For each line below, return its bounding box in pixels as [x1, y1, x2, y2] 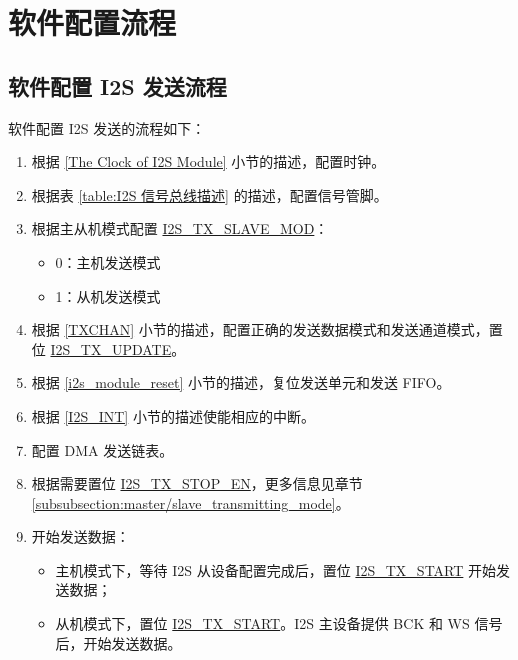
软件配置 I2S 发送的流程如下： [8, 117, 206, 138]
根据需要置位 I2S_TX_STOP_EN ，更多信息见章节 [31, 473, 363, 494]
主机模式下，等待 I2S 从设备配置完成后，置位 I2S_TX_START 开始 [55, 559, 497, 580]
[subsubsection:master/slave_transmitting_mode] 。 [31, 492, 350, 513]
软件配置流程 [8, 2, 177, 43]
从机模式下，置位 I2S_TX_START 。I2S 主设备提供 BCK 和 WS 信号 [55, 613, 503, 634]
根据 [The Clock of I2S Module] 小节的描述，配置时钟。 [31, 151, 386, 172]
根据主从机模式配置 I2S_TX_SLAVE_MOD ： [31, 218, 329, 239]
